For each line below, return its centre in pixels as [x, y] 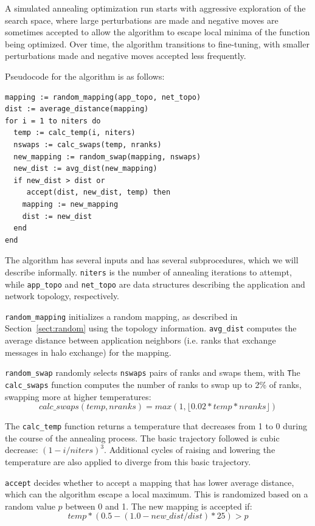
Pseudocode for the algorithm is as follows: [85, 76]
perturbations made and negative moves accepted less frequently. [126, 56]
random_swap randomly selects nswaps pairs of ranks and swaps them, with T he [153, 372]
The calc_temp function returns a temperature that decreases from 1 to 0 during [156, 426]
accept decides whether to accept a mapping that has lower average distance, [150, 482]
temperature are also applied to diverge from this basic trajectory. [128, 462]
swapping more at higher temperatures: [78, 396]
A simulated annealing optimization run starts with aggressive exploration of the [155, 8]
